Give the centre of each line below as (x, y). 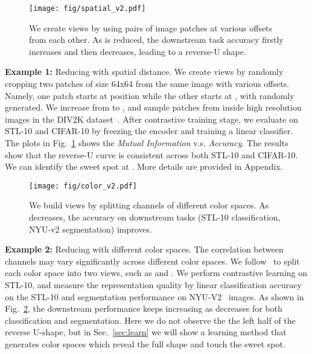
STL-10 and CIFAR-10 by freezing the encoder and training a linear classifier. (149, 131)
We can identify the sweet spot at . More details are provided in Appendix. (144, 166)
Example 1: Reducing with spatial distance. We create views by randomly (144, 72)
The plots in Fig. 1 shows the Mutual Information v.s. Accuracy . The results (147, 143)
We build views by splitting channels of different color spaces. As (149, 205)
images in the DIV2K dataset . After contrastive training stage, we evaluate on (151, 119)
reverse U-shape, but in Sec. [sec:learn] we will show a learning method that (146, 332)
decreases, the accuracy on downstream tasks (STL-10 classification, (155, 217)
